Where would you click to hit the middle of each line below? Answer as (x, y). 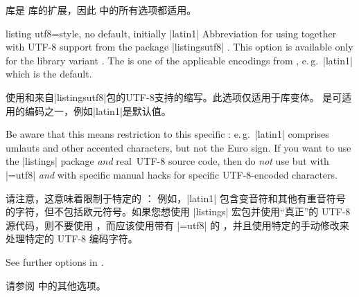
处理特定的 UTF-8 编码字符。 (72, 238)
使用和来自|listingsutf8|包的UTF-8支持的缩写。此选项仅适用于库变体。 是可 (174, 97)
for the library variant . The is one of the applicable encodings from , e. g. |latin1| (179, 60)
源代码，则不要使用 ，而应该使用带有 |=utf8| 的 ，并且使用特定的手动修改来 (177, 225)
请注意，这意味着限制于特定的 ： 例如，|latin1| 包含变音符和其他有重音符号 (176, 198)
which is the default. (49, 74)
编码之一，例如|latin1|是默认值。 (98, 110)
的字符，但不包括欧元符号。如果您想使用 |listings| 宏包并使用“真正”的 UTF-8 (178, 211)
